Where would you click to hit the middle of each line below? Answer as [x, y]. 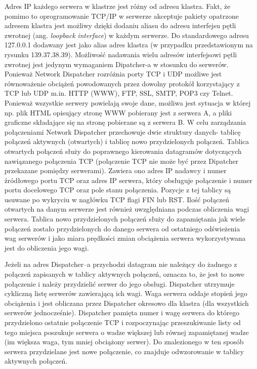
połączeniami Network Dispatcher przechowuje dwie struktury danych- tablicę [123, 131]
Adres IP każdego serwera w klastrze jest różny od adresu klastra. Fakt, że [117, 6]
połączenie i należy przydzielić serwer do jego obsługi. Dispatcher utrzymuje [120, 283]
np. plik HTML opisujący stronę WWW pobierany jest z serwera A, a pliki [118, 112]
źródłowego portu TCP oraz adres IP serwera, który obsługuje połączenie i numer [128, 180]
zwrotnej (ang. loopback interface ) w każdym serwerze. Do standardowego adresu [127, 35]
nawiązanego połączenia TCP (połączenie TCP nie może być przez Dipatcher [122, 161]
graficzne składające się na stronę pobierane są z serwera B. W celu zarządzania [125, 122]
